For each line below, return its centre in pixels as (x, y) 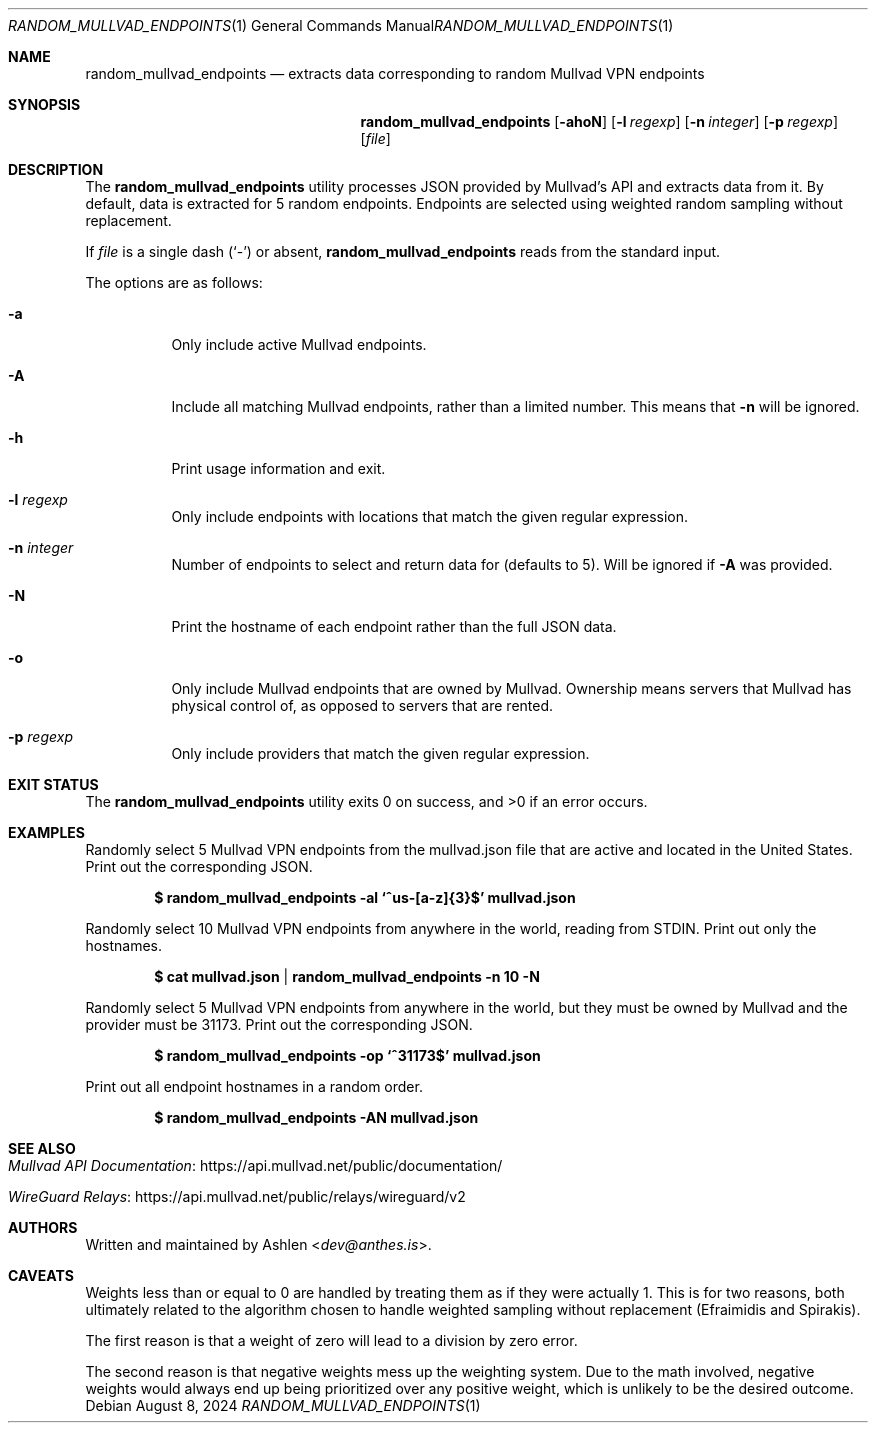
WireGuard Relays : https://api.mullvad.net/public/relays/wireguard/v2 (237, 1196)
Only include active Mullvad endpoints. (299, 344)
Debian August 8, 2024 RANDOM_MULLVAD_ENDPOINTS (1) (283, 1405)
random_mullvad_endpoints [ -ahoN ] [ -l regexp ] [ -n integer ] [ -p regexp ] (599, 121)
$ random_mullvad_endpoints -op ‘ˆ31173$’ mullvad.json (347, 1055)
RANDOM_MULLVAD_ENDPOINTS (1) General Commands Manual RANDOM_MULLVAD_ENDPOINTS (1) (341, 25)
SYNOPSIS (44, 104)
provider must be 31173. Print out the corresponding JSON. (279, 1024)
